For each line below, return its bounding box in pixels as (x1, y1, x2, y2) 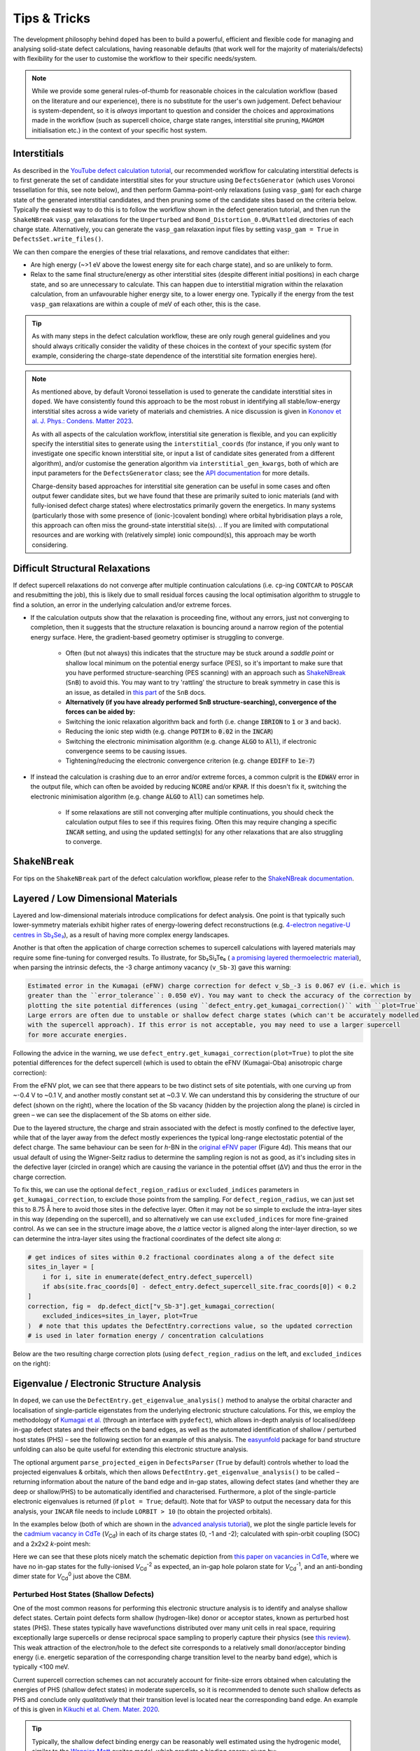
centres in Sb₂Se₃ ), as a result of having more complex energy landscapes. (13, 930, 230, 939)
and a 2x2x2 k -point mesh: (13, 1539, 91, 1548)
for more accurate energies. (27, 1030, 128, 1039)
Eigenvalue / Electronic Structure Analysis (13, 1378, 202, 1390)
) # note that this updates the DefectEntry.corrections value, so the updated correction (27, 1322, 353, 1330)
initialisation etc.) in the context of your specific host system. (31, 126, 208, 134)
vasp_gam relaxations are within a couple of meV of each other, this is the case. (30, 300, 261, 308)
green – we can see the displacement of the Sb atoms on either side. (13, 1111, 211, 1119)
